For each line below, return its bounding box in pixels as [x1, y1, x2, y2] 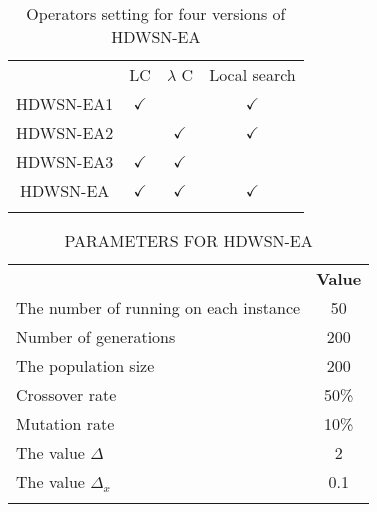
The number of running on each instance [16, 296, 301, 319]
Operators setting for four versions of [26, 2, 286, 25]
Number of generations [16, 325, 176, 348]
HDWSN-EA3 [16, 150, 114, 173]
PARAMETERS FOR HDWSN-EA [64, 229, 313, 252]
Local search [209, 63, 296, 86]
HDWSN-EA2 [16, 121, 114, 144]
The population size [16, 354, 155, 377]
